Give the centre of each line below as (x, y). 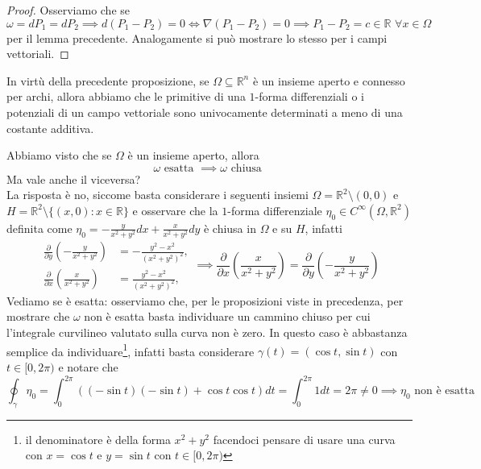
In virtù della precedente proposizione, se (108, 80)
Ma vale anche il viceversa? (74, 178)
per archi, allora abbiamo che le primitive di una (126, 96)
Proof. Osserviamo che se (68, 10)
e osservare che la (175, 210)
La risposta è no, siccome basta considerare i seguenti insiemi (158, 195)
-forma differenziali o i (309, 96)
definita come (39, 228)
